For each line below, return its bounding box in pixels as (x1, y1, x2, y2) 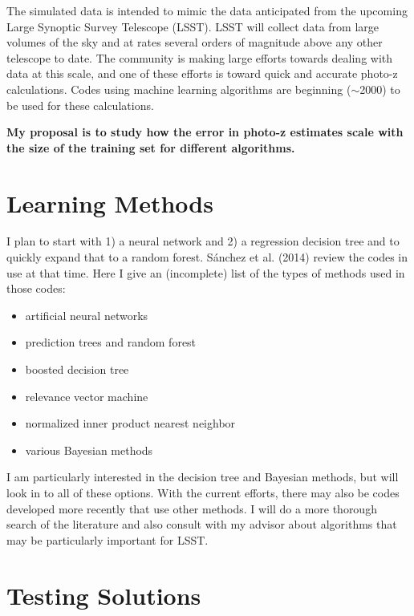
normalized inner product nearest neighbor (25, 415, 236, 432)
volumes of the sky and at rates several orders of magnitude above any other (6, 34, 383, 51)
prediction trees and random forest (25, 334, 197, 351)
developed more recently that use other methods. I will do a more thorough (6, 500, 377, 517)
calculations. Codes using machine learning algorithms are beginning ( (6, 80, 351, 97)
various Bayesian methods (25, 441, 153, 458)
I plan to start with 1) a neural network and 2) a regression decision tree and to (6, 233, 400, 249)
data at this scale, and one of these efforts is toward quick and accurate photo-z (6, 65, 398, 82)
